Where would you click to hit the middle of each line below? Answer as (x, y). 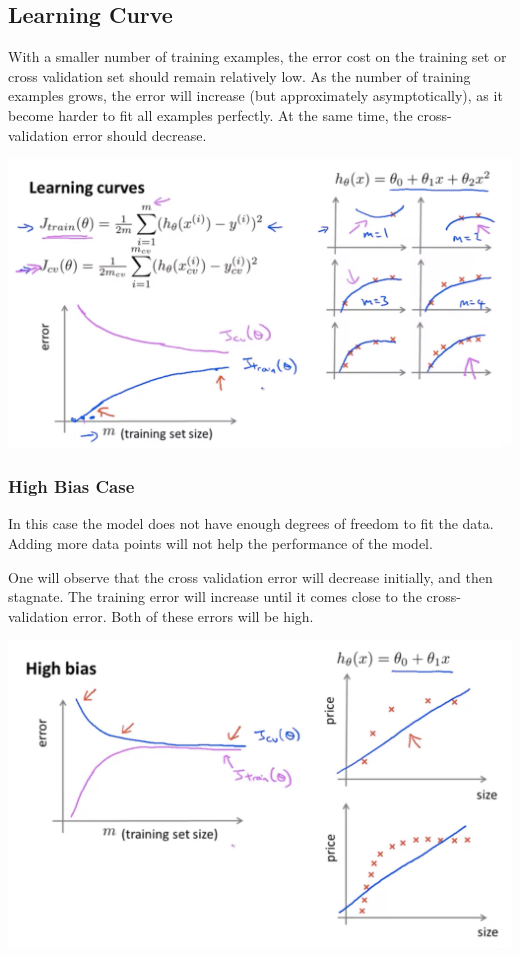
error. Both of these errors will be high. (193, 615)
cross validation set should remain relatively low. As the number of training (239, 75)
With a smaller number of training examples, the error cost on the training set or (257, 56)
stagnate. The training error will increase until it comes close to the (215, 596)
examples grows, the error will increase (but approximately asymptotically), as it (255, 95)
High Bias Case (71, 486)
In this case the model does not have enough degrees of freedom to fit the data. (251, 523)
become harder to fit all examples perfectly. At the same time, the (210, 114)
